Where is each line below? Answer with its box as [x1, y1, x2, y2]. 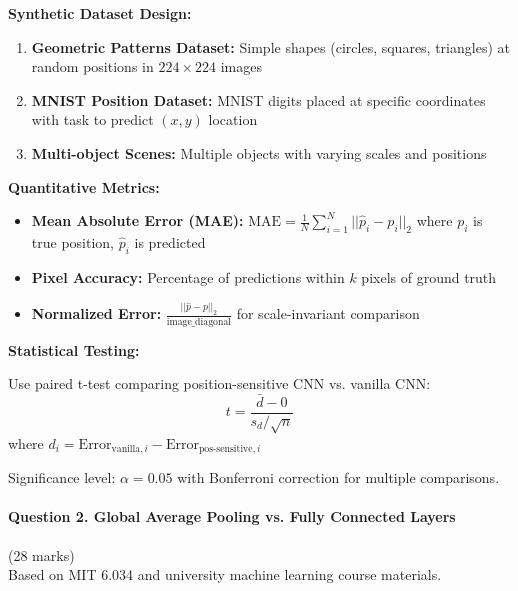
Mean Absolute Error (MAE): [31, 210, 244, 231]
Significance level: [8, 467, 116, 488]
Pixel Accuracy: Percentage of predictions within [31, 266, 345, 287]
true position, [31, 231, 114, 252]
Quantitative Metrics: [8, 176, 160, 197]
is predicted [134, 231, 206, 252]
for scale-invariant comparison [236, 303, 420, 324]
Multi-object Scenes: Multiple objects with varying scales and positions [31, 142, 487, 163]
